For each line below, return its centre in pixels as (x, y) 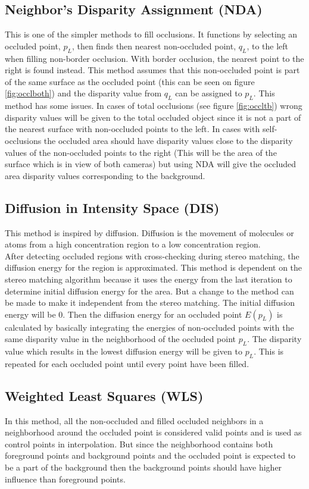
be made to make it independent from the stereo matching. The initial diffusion (150, 303)
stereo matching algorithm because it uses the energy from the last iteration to (149, 279)
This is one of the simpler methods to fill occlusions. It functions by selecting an (151, 34)
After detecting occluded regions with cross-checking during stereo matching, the (152, 256)
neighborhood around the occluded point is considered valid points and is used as (153, 432)
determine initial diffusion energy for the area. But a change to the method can (149, 291)
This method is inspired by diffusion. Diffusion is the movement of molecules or (149, 232)
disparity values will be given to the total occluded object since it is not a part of (153, 117)
